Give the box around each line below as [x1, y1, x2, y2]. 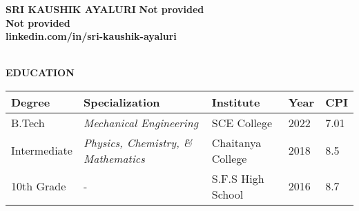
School [211, 186, 244, 202]
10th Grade [11, 178, 66, 195]
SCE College [211, 114, 273, 131]
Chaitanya [211, 134, 262, 151]
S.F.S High [211, 170, 264, 186]
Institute [211, 93, 260, 110]
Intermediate [11, 142, 72, 159]
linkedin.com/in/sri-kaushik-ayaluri [6, 29, 177, 43]
